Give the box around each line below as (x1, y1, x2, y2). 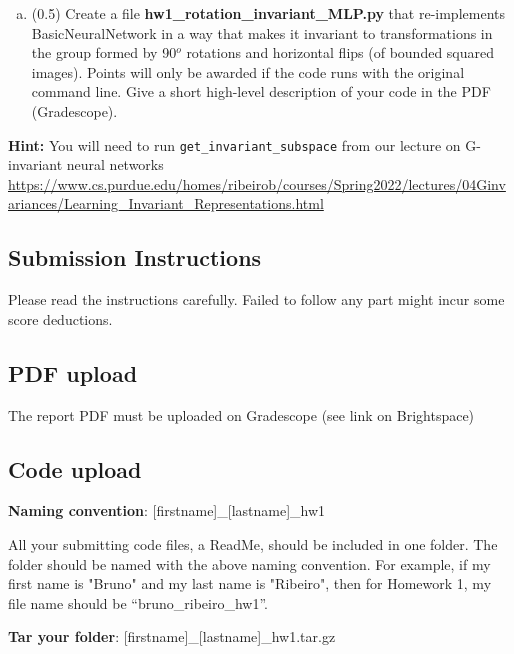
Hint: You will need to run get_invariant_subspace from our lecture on (8, 134, 461, 155)
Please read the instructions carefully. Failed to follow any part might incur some (8, 289, 505, 310)
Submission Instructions (8, 242, 262, 273)
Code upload (8, 453, 142, 484)
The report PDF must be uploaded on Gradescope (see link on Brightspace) (8, 404, 475, 425)
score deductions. (8, 308, 113, 329)
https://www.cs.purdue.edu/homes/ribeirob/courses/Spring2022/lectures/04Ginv (8, 173, 506, 194)
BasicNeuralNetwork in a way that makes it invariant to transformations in (31, 22, 493, 43)
